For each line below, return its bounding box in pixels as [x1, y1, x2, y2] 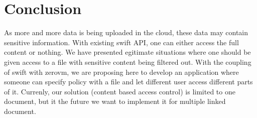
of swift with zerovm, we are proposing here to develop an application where [4, 66, 239, 77]
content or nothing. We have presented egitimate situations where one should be [4, 47, 251, 57]
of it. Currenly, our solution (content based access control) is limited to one [4, 86, 235, 96]
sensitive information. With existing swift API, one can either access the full [4, 37, 239, 47]
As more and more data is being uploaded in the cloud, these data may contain [4, 27, 248, 38]
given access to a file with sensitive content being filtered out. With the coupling [4, 56, 251, 67]
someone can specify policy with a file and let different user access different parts [4, 76, 253, 87]
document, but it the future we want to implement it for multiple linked [4, 96, 226, 106]
